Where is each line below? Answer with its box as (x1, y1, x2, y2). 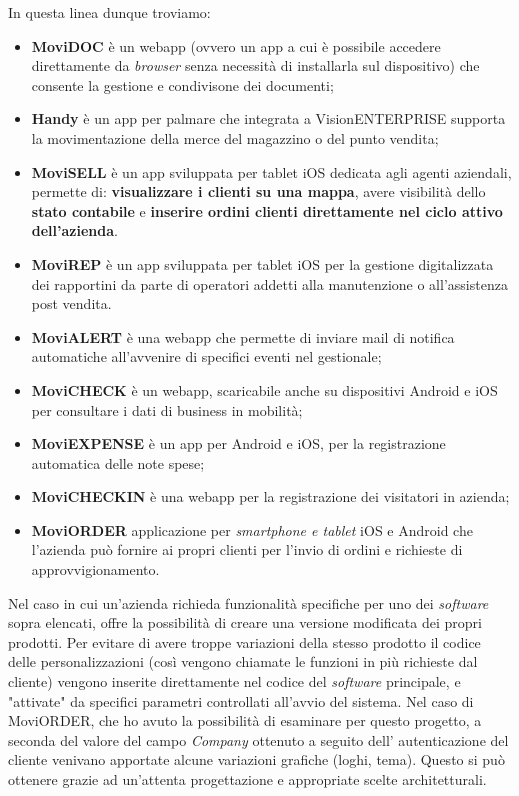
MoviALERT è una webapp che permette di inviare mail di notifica (31, 326, 455, 347)
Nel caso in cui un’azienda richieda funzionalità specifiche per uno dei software (8, 592, 489, 613)
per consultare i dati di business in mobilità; (31, 399, 303, 420)
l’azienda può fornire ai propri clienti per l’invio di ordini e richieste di (31, 539, 463, 560)
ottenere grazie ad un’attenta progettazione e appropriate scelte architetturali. (8, 769, 487, 789)
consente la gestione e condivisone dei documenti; (31, 74, 334, 95)
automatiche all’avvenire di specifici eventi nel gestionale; (31, 346, 382, 367)
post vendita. (31, 293, 112, 314)
